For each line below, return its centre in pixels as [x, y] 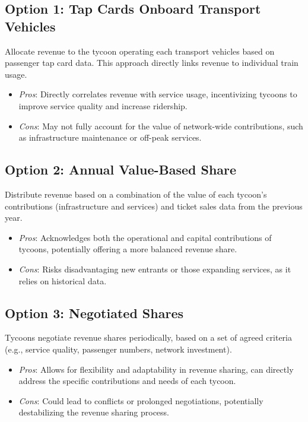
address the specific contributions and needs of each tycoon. [127, 381]
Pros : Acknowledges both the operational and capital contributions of [145, 237]
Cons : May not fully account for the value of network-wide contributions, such [161, 126]
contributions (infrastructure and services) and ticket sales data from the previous [154, 206]
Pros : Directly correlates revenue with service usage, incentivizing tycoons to [158, 94]
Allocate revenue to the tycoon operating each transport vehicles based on [140, 51]
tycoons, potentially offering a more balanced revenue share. [128, 249]
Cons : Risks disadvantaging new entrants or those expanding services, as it [155, 269]
